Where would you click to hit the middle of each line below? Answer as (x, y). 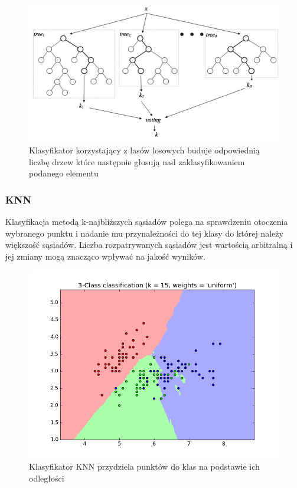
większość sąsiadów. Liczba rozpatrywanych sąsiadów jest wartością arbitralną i (149, 245)
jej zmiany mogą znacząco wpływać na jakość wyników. (105, 256)
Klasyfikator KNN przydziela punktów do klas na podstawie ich (144, 466)
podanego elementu (64, 173)
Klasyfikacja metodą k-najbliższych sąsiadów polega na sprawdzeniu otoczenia (147, 222)
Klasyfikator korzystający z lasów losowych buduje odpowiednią (144, 150)
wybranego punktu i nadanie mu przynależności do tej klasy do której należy (144, 233)
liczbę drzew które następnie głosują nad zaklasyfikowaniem (137, 161)
